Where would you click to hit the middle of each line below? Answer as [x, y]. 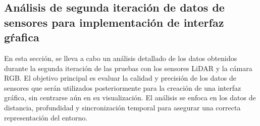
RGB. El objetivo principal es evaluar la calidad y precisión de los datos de [120, 78]
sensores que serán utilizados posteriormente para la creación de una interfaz [123, 87]
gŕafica [22, 37]
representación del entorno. [46, 117]
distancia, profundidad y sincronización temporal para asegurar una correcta [122, 107]
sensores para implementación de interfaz [114, 22]
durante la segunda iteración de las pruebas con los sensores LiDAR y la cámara [128, 68]
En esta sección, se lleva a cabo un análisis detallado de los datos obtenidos [121, 58]
